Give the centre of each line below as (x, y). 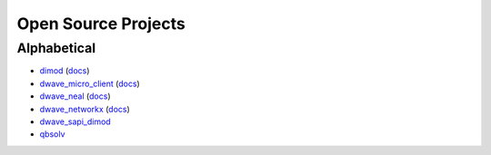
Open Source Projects (101, 24)
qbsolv (52, 134)
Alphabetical (56, 48)
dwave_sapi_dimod (75, 121)
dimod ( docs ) (65, 71)
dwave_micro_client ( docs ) (90, 83)
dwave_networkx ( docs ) (85, 109)
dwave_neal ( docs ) (75, 96)
